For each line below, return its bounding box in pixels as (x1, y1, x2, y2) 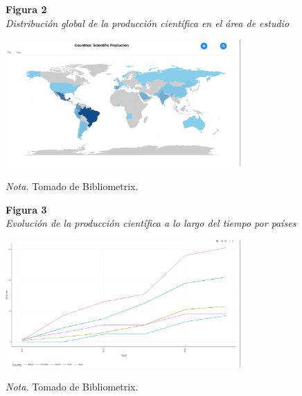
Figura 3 (6, 202, 47, 216)
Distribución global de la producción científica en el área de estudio (6, 15, 290, 30)
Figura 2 (6, 2, 47, 16)
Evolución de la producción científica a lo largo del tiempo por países (6, 216, 296, 230)
